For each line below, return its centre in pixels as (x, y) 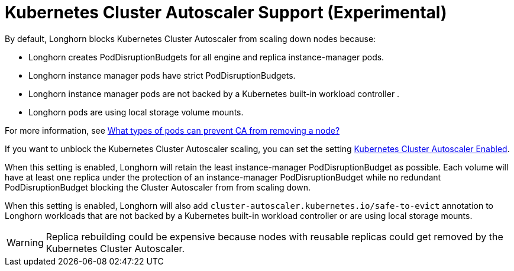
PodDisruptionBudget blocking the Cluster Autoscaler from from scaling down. (158, 187)
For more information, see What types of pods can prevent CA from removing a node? (172, 130)
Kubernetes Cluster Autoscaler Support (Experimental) (226, 12)
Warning (25, 242)
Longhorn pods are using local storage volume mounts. (136, 112)
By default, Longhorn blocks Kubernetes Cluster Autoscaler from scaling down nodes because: (190, 38)
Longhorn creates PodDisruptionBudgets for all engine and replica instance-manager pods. (206, 57)
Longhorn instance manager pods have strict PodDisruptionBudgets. (162, 75)
